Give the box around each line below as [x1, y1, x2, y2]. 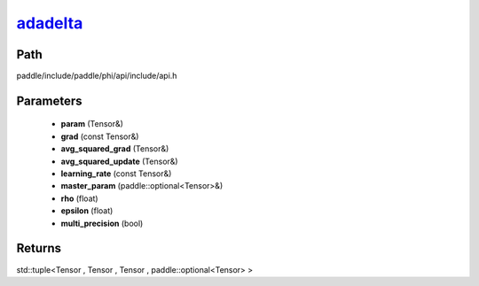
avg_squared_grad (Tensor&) [60, 143, 169, 154]
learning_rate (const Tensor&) [60, 168, 172, 179]
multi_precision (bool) [60, 218, 144, 228]
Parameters [16, 93, 82, 108]
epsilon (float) [60, 205, 114, 216]
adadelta [16, 13, 83, 33]
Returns [16, 241, 62, 256]
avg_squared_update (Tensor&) [60, 156, 178, 166]
